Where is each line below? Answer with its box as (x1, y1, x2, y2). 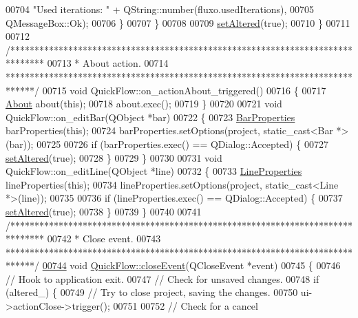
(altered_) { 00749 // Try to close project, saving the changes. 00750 (6, 285, 298, 299)
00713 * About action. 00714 (47, 56, 169, 70)
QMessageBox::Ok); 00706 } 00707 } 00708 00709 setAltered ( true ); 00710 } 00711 (6, 15, 350, 30)
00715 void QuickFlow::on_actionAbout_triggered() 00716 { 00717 (42, 83, 326, 97)
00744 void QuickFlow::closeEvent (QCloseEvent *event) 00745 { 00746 (42, 258, 341, 273)
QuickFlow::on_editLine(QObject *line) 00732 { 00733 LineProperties (6, 164, 302, 178)
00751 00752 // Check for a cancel (113, 299, 258, 313)
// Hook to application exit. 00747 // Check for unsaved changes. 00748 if (6, 271, 319, 286)
